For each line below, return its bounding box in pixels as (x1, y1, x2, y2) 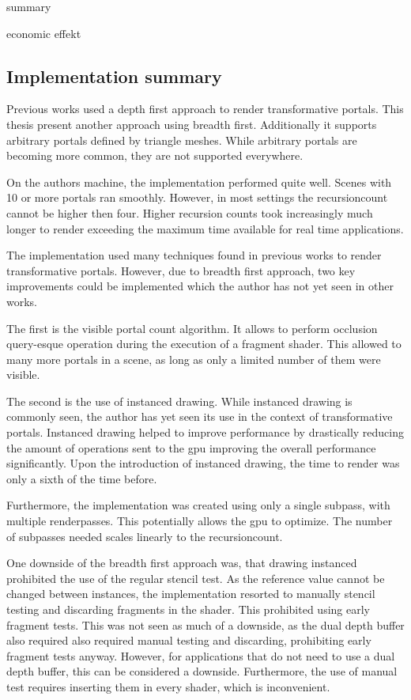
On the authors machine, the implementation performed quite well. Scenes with (6, 173, 392, 190)
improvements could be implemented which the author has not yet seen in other (6, 278, 394, 294)
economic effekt (6, 25, 81, 41)
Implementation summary (6, 63, 222, 88)
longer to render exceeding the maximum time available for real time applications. (6, 220, 404, 236)
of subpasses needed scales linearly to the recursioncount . (6, 528, 283, 544)
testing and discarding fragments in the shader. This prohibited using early (6, 601, 370, 618)
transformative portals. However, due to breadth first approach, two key (6, 262, 356, 278)
